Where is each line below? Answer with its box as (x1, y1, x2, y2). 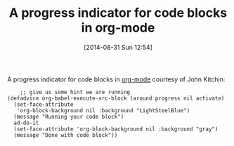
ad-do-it (13, 119, 39, 126)
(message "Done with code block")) (13, 131, 118, 138)
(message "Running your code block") (13, 113, 124, 120)
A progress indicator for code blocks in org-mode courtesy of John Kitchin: (7, 75, 226, 84)
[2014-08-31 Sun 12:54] (84, 43, 152, 51)
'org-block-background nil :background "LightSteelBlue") (16, 107, 190, 114)
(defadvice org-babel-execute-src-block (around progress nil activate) (7, 95, 225, 102)
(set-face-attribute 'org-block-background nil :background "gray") (13, 125, 219, 133)
